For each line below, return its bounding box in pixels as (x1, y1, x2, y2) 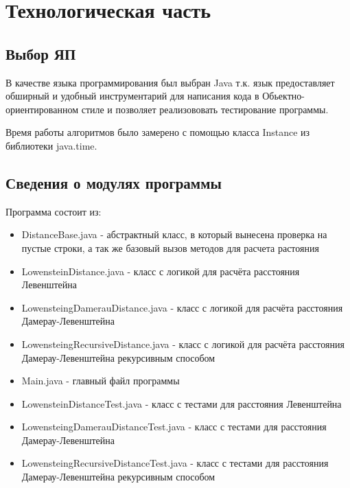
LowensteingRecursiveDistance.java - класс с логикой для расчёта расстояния (21, 336, 345, 351)
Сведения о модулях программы (5, 172, 222, 193)
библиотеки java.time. (5, 138, 97, 152)
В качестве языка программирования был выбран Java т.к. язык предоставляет (5, 75, 335, 89)
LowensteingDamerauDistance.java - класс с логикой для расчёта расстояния (21, 300, 343, 314)
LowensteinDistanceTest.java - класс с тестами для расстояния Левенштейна (21, 396, 342, 410)
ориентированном (5, 102, 79, 116)
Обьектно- (262, 89, 305, 103)
